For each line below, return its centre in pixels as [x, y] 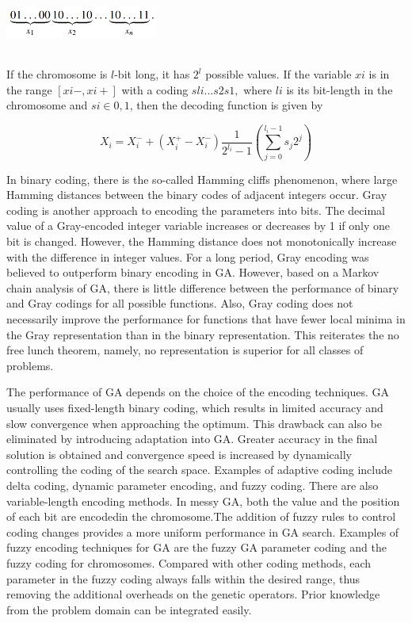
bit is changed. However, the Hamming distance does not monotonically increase [202, 241]
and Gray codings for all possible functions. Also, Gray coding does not [180, 303]
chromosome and [47, 105]
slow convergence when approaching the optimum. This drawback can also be [194, 423]
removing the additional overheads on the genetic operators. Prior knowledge [193, 594]
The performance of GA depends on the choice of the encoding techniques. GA [198, 392]
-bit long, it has [152, 74]
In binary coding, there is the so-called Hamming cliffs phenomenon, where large [202, 179]
